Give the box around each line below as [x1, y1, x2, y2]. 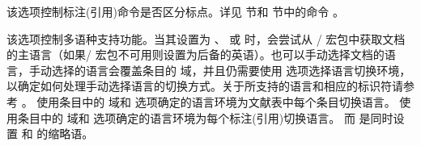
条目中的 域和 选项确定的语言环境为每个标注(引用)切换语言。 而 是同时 [17, 109, 393, 126]
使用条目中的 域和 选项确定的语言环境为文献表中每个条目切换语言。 [36, 93, 396, 110]
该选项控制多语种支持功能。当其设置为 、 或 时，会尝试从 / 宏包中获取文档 [6, 30, 406, 47]
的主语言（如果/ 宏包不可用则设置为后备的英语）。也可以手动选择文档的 [6, 46, 385, 63]
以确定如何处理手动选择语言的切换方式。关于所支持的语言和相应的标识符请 [6, 77, 403, 94]
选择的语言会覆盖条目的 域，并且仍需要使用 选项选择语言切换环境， [51, 61, 411, 78]
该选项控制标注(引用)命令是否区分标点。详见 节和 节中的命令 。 [6, 3, 344, 19]
